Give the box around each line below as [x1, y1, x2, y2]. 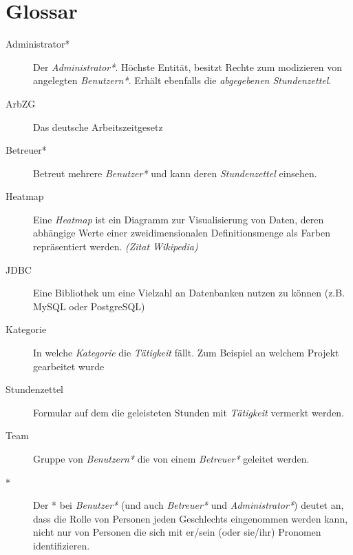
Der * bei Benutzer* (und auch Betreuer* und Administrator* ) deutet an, [33, 498, 344, 512]
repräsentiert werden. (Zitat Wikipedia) [33, 239, 198, 254]
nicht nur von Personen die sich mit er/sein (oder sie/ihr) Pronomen [33, 525, 321, 539]
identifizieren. [33, 538, 90, 552]
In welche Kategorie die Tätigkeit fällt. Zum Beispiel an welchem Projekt [33, 345, 339, 360]
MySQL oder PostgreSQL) [33, 299, 145, 313]
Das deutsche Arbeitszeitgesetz [33, 119, 163, 134]
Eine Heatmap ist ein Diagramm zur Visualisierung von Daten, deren [33, 212, 324, 226]
